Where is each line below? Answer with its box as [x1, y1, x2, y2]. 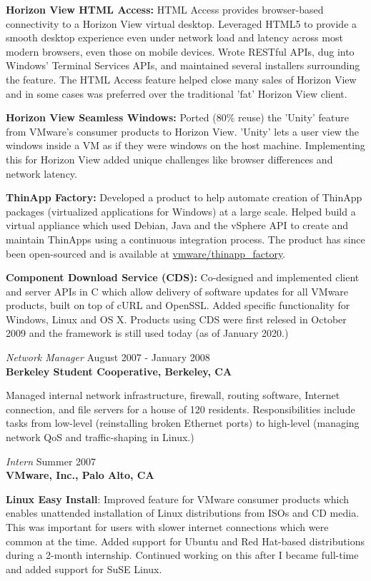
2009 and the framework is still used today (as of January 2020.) [6, 325, 289, 340]
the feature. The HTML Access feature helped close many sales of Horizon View [6, 71, 357, 86]
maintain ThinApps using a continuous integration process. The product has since [6, 231, 365, 246]
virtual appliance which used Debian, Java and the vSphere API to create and [6, 218, 349, 233]
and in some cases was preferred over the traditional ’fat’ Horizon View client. [6, 86, 347, 101]
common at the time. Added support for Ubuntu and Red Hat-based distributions [6, 533, 365, 548]
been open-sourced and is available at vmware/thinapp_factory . [6, 246, 286, 261]
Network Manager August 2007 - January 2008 [6, 350, 210, 365]
